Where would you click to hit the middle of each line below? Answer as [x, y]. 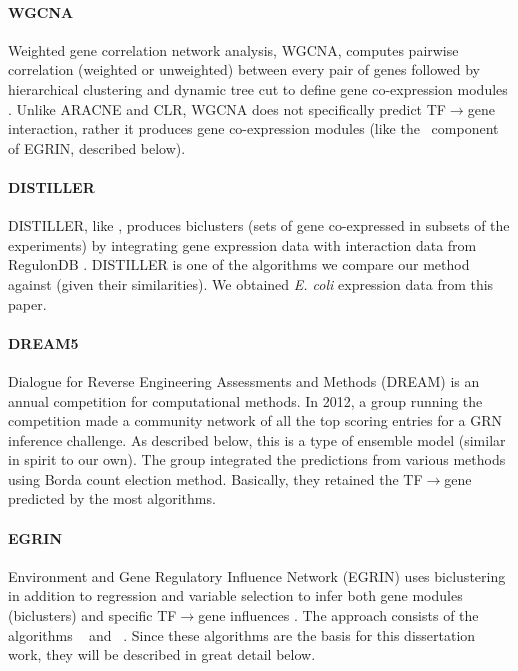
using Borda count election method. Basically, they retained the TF [215, 478]
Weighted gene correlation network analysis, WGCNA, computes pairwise [233, 49]
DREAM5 [43, 342]
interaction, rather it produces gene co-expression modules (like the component [253, 128]
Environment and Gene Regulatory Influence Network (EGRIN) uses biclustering [257, 575]
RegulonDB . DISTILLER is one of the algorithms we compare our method [239, 264]
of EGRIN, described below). [97, 147]
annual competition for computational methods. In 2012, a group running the [245, 400]
